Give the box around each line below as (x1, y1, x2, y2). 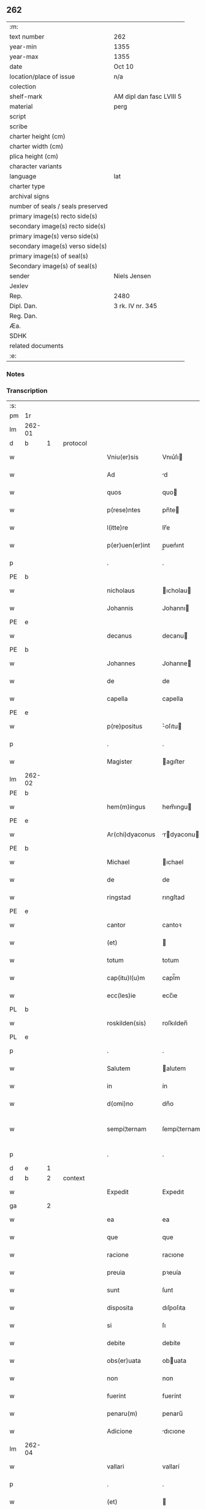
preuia (107, 1268, 126, 1277)
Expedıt (162, 1187, 185, 1196)
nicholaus (107, 586, 135, 595)
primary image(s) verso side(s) (9, 231, 99, 240)
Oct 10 (113, 62, 134, 71)
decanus (107, 631, 132, 640)
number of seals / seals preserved (9, 202, 109, 210)
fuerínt (162, 1392, 182, 1400)
